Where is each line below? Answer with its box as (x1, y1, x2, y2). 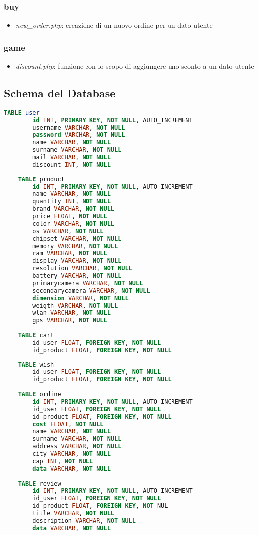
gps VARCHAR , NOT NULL (32, 317, 107, 324)
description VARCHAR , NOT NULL (32, 517, 136, 524)
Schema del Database (4, 85, 116, 101)
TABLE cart (18, 332, 54, 339)
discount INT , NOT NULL (32, 161, 111, 168)
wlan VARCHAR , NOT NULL (32, 309, 111, 317)
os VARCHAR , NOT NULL (32, 227, 104, 235)
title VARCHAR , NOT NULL (32, 510, 114, 517)
